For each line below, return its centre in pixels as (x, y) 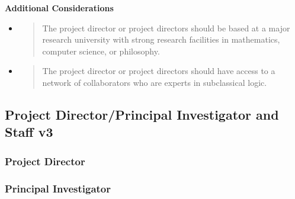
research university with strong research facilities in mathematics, (161, 39)
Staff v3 (29, 132)
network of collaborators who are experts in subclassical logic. (155, 82)
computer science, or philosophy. (101, 51)
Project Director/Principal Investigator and (142, 114)
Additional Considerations (59, 8)
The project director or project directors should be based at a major (166, 28)
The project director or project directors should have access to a (159, 71)
